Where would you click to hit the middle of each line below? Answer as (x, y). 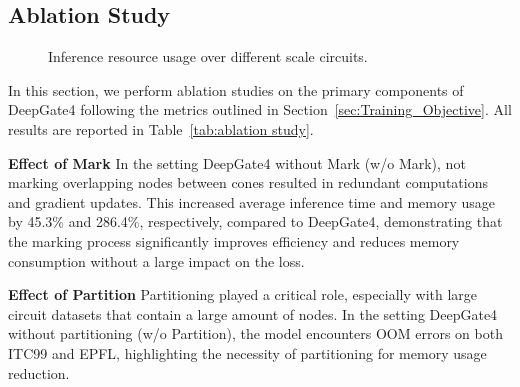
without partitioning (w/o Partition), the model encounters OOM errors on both (255, 333)
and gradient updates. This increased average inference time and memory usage (251, 201)
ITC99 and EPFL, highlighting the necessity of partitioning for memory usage (247, 352)
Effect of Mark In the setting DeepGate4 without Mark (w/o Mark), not (237, 162)
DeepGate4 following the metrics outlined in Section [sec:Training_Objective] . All (260, 109)
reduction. (39, 372)
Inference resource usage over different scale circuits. (208, 56)
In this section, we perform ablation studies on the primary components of (236, 89)
